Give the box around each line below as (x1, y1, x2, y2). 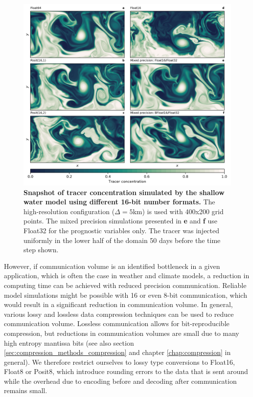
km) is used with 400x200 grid (133, 206, 224, 216)
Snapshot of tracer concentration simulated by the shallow (23, 187, 225, 197)
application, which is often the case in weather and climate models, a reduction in (4, 270, 250, 281)
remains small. (4, 385, 47, 396)
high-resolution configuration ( (23, 206, 115, 216)
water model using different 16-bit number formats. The (23, 197, 215, 207)
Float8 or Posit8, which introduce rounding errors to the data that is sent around (4, 366, 248, 376)
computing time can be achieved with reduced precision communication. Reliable (4, 280, 247, 290)
